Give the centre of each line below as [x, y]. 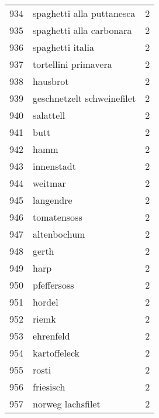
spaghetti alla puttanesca [84, 13]
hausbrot [51, 81]
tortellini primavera [72, 64]
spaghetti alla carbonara [82, 30]
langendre [53, 200]
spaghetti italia [64, 47]
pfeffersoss [53, 285]
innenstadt [54, 166]
